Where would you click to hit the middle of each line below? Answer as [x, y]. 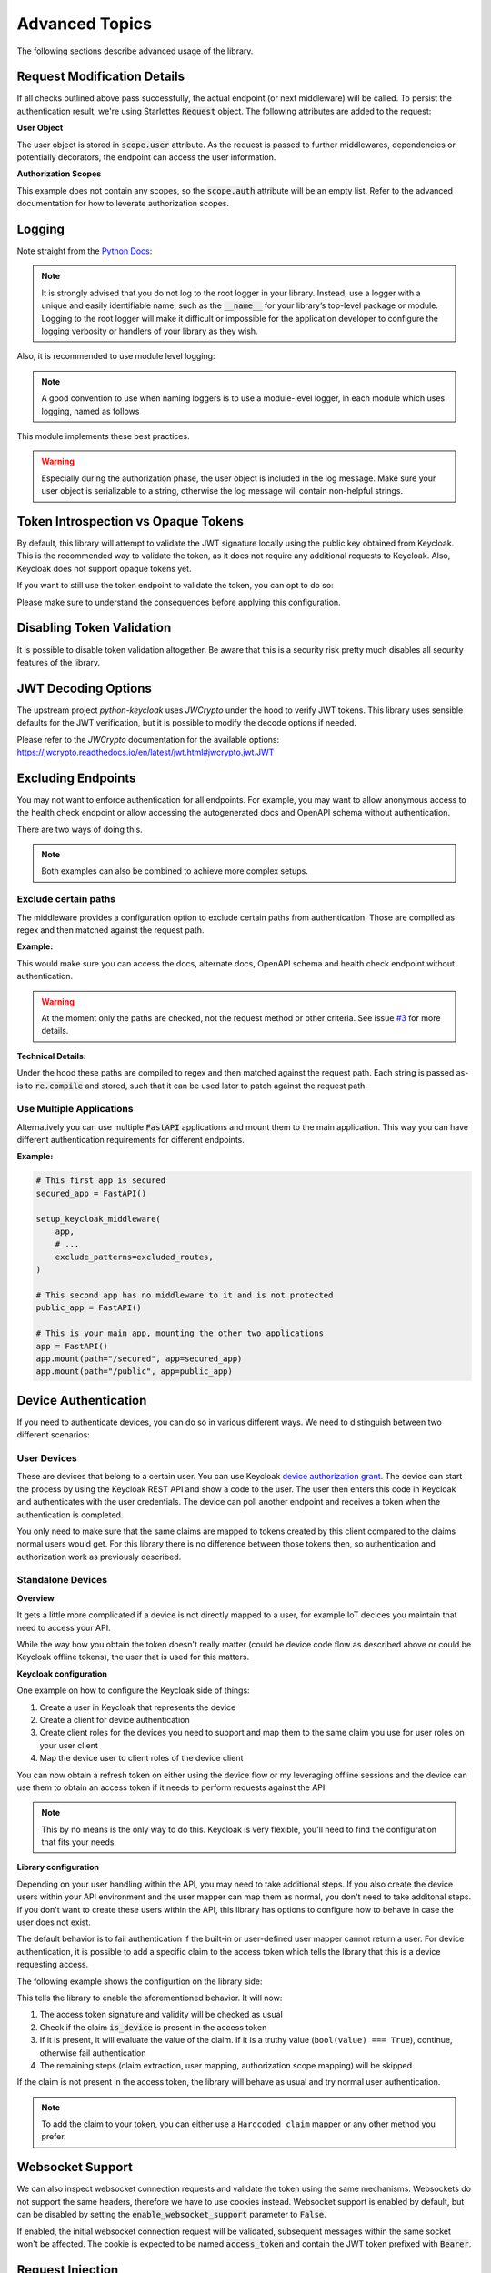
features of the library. [59, 662]
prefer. [54, 2137]
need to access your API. [64, 1627]
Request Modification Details [101, 77]
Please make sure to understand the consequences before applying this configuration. [179, 602]
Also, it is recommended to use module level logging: [116, 356]
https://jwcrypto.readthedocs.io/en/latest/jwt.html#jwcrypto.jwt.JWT [145, 752]
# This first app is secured [101, 1181]
